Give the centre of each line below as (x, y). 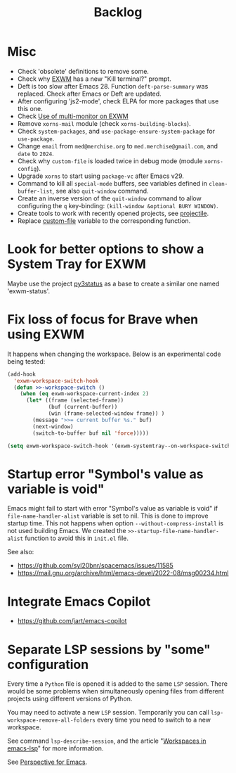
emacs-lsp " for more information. (55, 748)
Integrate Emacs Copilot (79, 601)
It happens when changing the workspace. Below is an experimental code (114, 354)
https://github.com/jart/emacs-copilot (72, 621)
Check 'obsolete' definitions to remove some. (83, 71)
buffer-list (35, 191)
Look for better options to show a (106, 249)
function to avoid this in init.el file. (76, 538)
